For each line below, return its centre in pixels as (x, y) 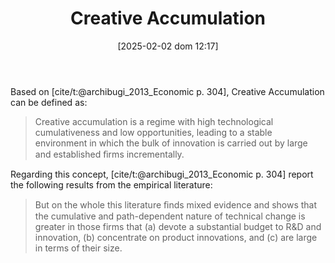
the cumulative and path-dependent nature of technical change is (170, 216)
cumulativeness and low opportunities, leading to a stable (153, 132)
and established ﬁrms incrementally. (109, 154)
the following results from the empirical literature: (111, 184)
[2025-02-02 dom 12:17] (168, 46)
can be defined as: (49, 102)
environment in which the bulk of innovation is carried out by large (171, 143)
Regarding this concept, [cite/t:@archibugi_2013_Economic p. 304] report (162, 174)
